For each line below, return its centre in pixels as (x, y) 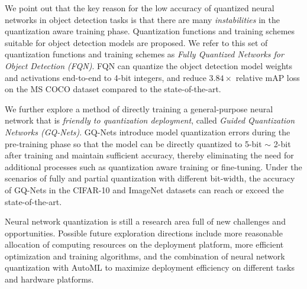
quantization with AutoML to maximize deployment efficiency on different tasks (150, 267)
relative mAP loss (268, 77)
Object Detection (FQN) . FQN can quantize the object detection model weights (149, 65)
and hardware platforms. (49, 279)
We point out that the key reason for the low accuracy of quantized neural (140, 8)
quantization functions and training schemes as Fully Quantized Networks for (144, 54)
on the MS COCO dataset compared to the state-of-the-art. (113, 89)
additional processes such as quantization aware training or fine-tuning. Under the (153, 166)
